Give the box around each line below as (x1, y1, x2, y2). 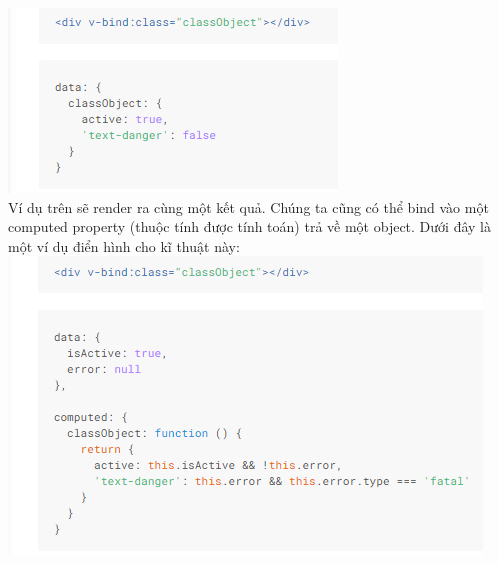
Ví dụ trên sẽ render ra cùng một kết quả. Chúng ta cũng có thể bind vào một (8, 196, 489, 217)
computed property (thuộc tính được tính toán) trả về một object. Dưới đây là (8, 216, 491, 237)
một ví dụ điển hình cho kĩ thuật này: (8, 235, 240, 256)
